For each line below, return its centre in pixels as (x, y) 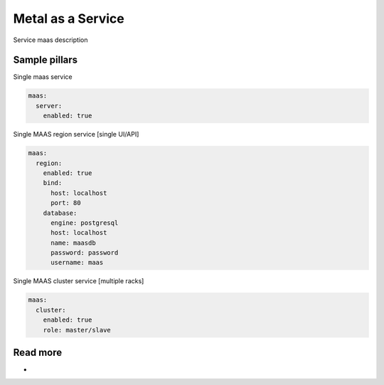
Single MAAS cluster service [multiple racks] (79, 281)
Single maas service (43, 77)
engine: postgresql (85, 223)
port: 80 (66, 203)
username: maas (77, 263)
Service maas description (50, 40)
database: (60, 213)
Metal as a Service (69, 19)
